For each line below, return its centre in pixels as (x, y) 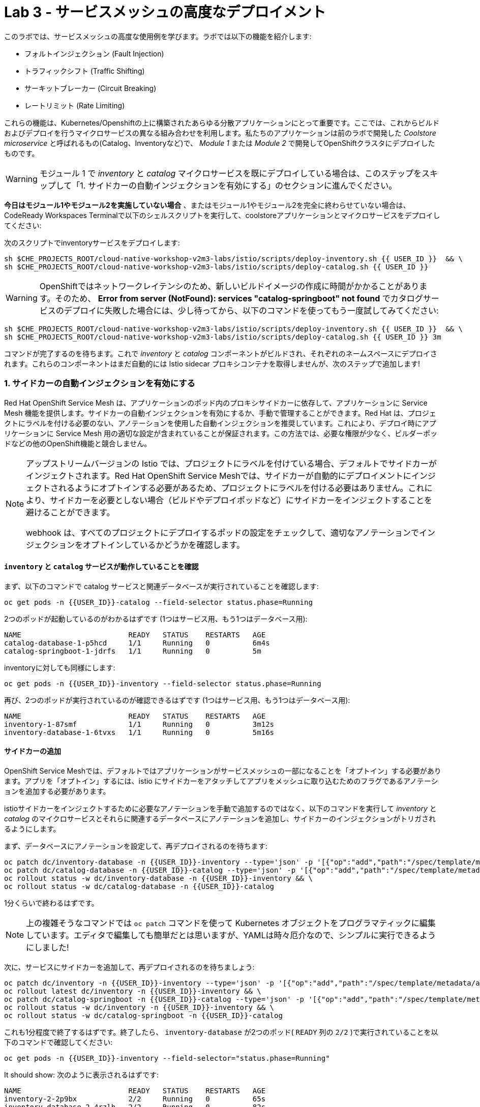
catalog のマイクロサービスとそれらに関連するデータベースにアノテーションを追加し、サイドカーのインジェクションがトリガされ (220, 818)
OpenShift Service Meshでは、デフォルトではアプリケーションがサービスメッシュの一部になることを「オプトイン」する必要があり (223, 771)
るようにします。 (32, 828)
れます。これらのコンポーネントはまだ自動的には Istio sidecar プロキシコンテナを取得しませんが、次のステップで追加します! (212, 363)
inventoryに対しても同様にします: (60, 667)
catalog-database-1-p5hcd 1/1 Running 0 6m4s (137, 643)
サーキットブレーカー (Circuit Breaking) (91, 88)
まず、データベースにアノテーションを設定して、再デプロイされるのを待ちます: (136, 846)
